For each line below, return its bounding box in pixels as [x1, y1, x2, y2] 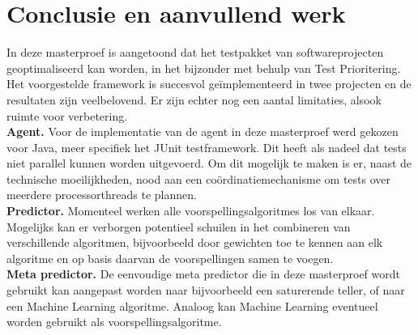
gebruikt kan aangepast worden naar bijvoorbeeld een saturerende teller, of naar [6, 282, 405, 299]
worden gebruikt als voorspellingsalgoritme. [6, 313, 222, 330]
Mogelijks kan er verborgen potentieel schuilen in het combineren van [6, 218, 351, 235]
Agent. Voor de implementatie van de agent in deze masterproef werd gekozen [6, 123, 399, 140]
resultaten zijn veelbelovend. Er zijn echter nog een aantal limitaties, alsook [6, 91, 382, 108]
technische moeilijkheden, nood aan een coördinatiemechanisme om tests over [6, 170, 391, 187]
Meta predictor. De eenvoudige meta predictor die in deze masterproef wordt [6, 265, 400, 282]
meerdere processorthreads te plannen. [6, 186, 197, 203]
